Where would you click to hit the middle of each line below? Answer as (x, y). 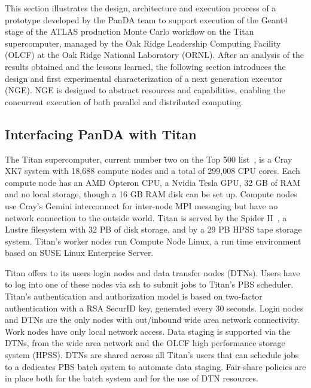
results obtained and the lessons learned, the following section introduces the (145, 66)
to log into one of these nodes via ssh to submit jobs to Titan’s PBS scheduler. (149, 284)
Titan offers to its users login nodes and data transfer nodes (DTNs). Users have (153, 272)
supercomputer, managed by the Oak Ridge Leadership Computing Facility (143, 43)
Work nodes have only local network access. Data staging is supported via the (148, 331)
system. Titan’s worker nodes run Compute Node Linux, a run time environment (153, 241)
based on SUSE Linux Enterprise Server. (79, 253)
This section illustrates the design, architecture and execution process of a (141, 8)
